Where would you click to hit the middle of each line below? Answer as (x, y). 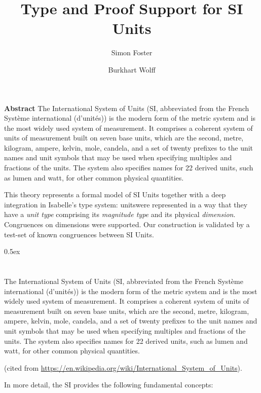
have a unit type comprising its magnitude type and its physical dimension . (120, 214)
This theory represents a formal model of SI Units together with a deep (115, 194)
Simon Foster (132, 52)
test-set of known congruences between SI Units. (79, 234)
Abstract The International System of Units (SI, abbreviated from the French (127, 108)
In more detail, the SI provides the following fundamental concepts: (109, 385)
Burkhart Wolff (132, 69)
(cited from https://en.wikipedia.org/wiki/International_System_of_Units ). (123, 367)
